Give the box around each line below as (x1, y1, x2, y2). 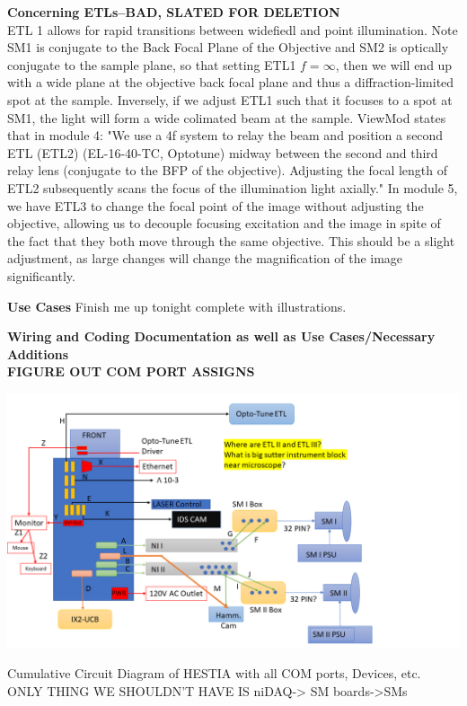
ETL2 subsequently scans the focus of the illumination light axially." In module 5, (7, 178, 458, 197)
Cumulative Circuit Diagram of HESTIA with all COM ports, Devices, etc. (7, 663, 421, 682)
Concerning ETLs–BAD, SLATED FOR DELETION (7, 3, 340, 21)
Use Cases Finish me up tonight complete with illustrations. (7, 296, 347, 315)
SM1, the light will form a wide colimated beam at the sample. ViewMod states (7, 108, 446, 127)
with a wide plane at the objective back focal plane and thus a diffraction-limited (7, 73, 454, 92)
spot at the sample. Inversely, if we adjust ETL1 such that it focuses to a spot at (7, 90, 453, 109)
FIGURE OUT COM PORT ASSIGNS (7, 362, 255, 381)
